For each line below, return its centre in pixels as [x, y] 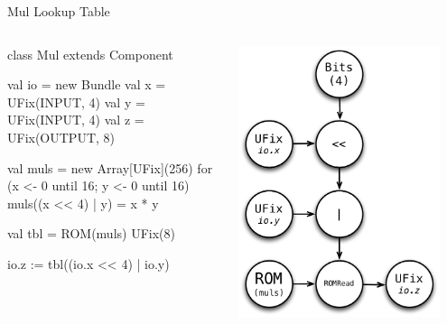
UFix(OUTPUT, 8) [61, 137]
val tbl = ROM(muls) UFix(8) [91, 233]
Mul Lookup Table [59, 11]
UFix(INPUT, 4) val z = [76, 120]
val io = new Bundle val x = [87, 84]
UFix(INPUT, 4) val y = [76, 102]
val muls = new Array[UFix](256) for [110, 167]
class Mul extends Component [90, 54]
